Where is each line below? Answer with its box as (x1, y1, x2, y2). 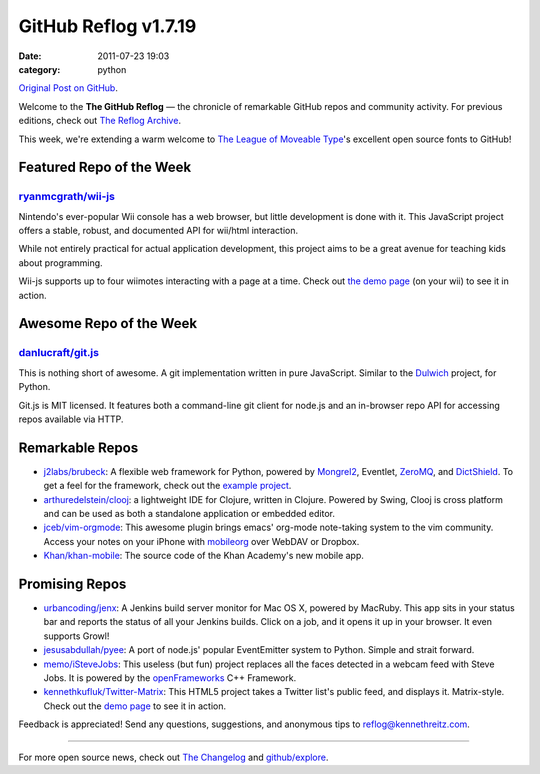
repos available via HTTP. (18, 413, 124, 425)
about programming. (18, 256, 104, 269)
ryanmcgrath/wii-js (18, 190, 115, 204)
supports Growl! (43, 630, 110, 642)
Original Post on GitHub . (18, 82, 119, 94)
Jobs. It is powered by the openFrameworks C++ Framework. (43, 672, 297, 684)
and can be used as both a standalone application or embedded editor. (43, 508, 335, 520)
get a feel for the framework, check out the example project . (43, 480, 292, 492)
